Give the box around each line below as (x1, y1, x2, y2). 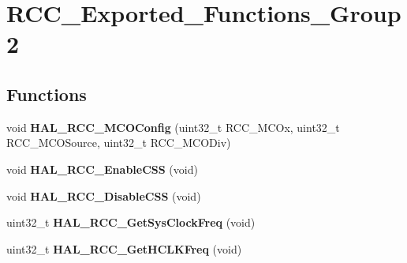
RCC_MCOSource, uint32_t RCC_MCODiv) (6, 134, 231, 151)
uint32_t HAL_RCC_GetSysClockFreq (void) (6, 214, 256, 231)
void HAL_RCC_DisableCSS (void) (6, 187, 201, 204)
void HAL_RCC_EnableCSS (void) (6, 160, 198, 177)
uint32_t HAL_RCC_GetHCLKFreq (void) (6, 240, 242, 257)
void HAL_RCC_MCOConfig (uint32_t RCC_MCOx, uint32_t (6, 118, 340, 135)
